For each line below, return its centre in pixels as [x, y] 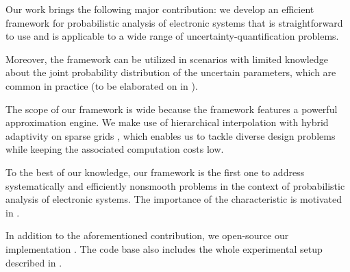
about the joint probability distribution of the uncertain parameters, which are [171, 72]
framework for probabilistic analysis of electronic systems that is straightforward [174, 22]
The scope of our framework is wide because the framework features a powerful [172, 109]
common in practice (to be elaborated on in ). [102, 85]
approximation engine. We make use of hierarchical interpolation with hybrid [167, 122]
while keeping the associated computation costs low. [115, 149]
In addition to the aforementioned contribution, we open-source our [147, 235]
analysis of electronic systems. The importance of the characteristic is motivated [174, 199]
